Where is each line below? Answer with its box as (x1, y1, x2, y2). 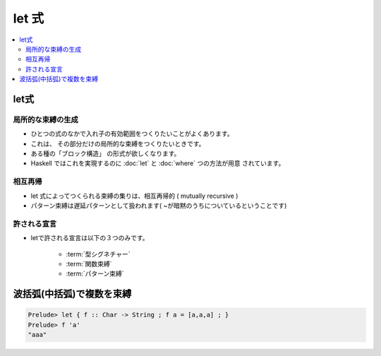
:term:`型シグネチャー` (66, 249, 131, 258)
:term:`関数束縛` (66, 259, 112, 268)
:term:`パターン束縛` (66, 269, 124, 278)
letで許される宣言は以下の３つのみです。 (30, 234, 149, 242)
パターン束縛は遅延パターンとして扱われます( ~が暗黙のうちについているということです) (30, 201, 287, 210)
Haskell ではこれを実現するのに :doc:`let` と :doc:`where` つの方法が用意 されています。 (30, 159, 285, 167)
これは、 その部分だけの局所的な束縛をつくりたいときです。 (30, 139, 205, 148)
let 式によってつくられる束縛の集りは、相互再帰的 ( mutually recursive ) (30, 191, 238, 200)
